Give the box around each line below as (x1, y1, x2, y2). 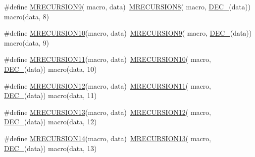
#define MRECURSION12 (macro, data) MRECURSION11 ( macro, (4, 80, 211, 91)
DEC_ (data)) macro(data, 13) (4, 143, 97, 153)
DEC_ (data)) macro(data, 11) (4, 90, 97, 101)
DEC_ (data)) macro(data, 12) (4, 116, 97, 127)
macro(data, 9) (4, 37, 50, 48)
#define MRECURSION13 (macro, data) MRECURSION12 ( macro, (4, 106, 211, 117)
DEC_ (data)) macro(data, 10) (4, 63, 97, 74)
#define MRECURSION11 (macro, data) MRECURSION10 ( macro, (4, 54, 211, 64)
